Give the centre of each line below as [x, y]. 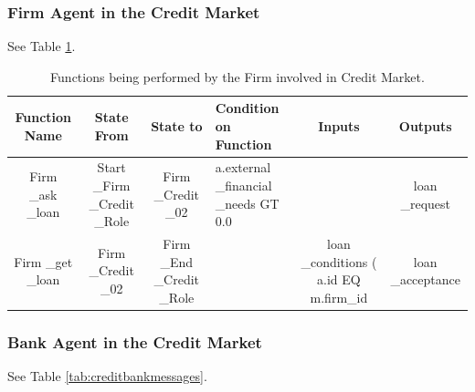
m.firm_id [339, 297]
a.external [243, 167]
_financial [243, 186]
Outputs [425, 126]
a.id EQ [339, 279]
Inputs [339, 126]
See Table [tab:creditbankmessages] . [107, 376]
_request [425, 203]
